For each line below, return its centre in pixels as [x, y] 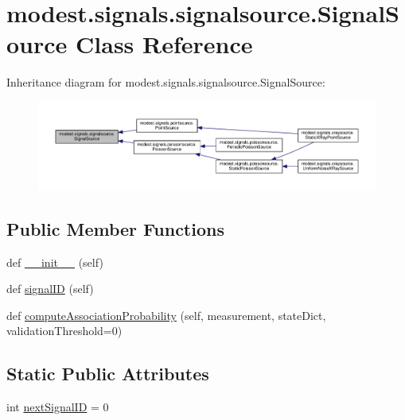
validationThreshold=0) [64, 331]
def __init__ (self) [55, 262]
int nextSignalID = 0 [58, 407]
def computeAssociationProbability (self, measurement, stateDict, [166, 315]
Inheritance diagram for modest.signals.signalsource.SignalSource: [166, 82]
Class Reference [164, 44]
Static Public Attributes [108, 374]
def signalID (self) [50, 289]
